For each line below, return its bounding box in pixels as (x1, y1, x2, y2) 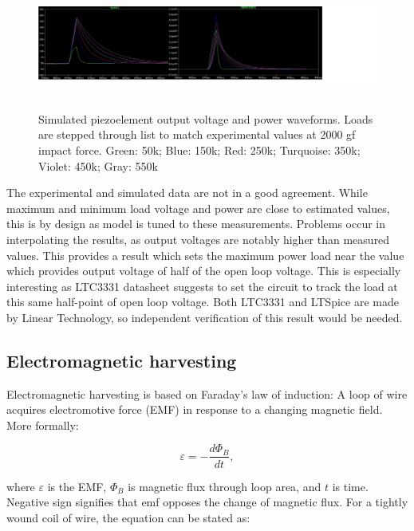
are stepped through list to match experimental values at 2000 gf (38, 126, 356, 143)
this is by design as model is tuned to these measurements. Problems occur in (6, 215, 386, 232)
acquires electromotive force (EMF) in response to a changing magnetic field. (6, 401, 383, 418)
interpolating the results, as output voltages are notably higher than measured (6, 230, 390, 247)
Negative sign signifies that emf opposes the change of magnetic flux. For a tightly (6, 494, 408, 510)
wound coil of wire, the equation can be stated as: (6, 509, 250, 525)
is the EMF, (47, 478, 107, 494)
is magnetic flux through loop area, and (128, 478, 321, 494)
